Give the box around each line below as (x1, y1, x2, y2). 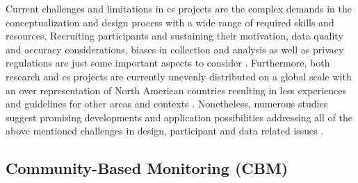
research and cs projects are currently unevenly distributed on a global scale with (6, 69, 352, 83)
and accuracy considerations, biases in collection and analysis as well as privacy (6, 42, 344, 56)
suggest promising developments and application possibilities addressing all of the (6, 110, 352, 124)
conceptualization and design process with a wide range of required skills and (6, 15, 334, 29)
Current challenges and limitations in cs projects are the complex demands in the (6, 1, 352, 15)
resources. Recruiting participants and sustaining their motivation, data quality (6, 28, 343, 43)
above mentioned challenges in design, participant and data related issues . (6, 123, 324, 138)
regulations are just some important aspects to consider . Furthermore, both (6, 55, 330, 70)
